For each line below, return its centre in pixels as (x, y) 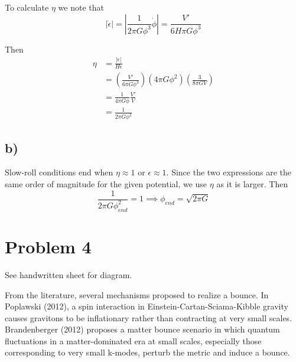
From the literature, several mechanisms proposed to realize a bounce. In (137, 294)
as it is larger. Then (252, 183)
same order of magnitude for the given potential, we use (106, 183)
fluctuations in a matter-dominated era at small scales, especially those (133, 340)
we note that (81, 7)
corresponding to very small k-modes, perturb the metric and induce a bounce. (147, 352)
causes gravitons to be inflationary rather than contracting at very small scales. (149, 317)
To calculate (27, 7)
